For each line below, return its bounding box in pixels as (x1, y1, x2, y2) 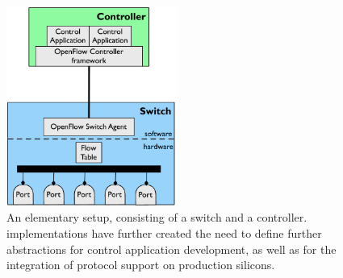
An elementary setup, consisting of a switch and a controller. (6, 209, 307, 226)
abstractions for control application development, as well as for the (6, 240, 337, 257)
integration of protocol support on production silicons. (6, 256, 275, 273)
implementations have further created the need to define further (6, 224, 322, 241)
